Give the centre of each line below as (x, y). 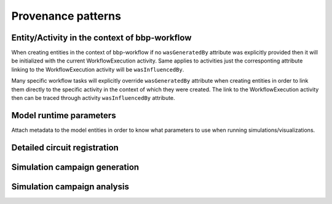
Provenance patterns (66, 16)
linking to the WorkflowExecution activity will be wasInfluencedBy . (98, 69)
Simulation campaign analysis (70, 187)
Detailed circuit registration (65, 147)
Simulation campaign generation (75, 167)
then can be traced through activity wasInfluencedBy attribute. (93, 98)
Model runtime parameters (64, 115)
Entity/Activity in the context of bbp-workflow (101, 38)
